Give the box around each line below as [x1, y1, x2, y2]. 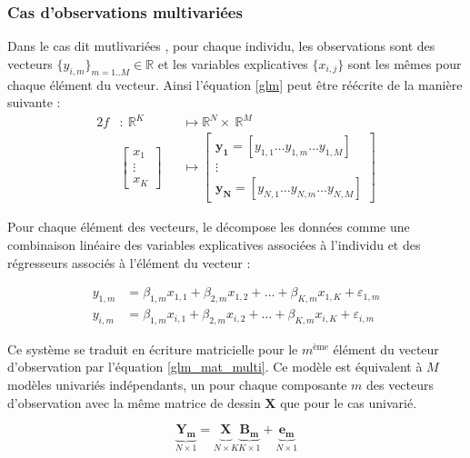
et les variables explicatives [157, 54, 308, 73]
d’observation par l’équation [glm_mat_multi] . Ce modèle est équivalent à [7, 357, 423, 376]
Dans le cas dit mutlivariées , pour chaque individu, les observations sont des [7, 36, 435, 55]
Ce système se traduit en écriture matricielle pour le [7, 339, 298, 358]
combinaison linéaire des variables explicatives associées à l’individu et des [7, 235, 421, 254]
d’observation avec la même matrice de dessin [7, 393, 261, 412]
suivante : [7, 93, 61, 112]
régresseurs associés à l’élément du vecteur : [7, 253, 251, 272]
